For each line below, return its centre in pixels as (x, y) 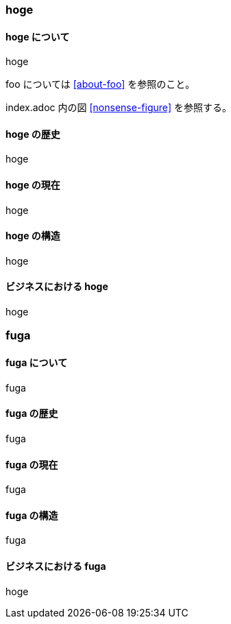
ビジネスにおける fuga (56, 566)
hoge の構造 (33, 236)
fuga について (37, 363)
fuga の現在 (32, 464)
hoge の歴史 (33, 134)
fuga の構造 (32, 515)
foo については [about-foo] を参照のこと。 (100, 84)
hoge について (38, 36)
